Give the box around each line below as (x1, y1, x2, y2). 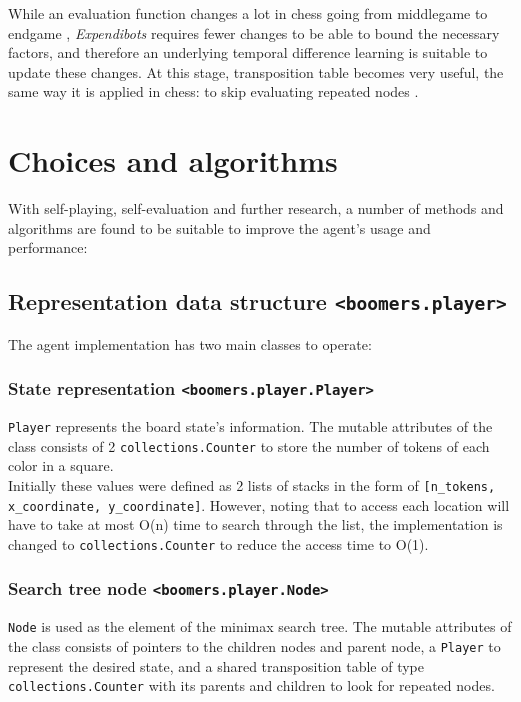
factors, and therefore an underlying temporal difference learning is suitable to (8, 42, 488, 63)
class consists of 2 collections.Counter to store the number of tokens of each (8, 435, 490, 456)
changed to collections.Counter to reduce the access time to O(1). (8, 533, 429, 554)
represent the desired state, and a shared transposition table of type (8, 655, 424, 676)
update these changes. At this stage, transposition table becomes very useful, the (8, 61, 504, 82)
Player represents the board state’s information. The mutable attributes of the (8, 416, 493, 437)
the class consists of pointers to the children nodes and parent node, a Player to (8, 635, 501, 656)
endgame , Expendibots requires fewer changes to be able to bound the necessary (8, 22, 500, 43)
